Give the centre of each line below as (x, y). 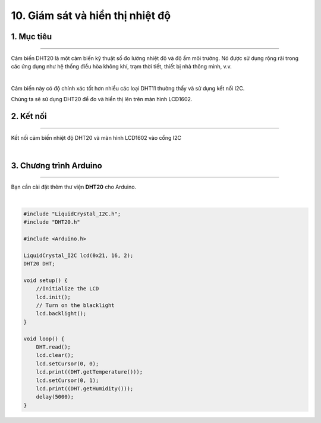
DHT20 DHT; (39, 264)
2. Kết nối (29, 116)
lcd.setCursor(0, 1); (67, 380)
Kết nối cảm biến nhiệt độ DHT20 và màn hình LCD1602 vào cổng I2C (96, 137)
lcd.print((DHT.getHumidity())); (85, 388)
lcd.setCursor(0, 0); (67, 364)
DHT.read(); (53, 347)
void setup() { (45, 280)
